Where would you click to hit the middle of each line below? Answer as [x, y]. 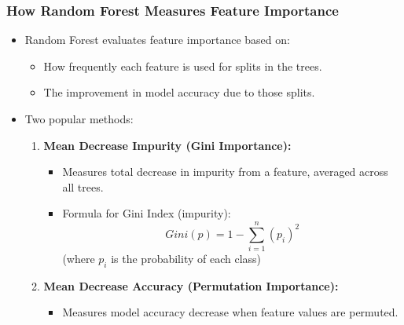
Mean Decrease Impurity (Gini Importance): [167, 145]
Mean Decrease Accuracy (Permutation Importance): [191, 285]
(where [79, 259]
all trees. [83, 186]
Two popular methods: [79, 119]
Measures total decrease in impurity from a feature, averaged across [225, 172]
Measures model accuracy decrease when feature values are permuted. [230, 312]
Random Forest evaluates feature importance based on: [157, 40]
